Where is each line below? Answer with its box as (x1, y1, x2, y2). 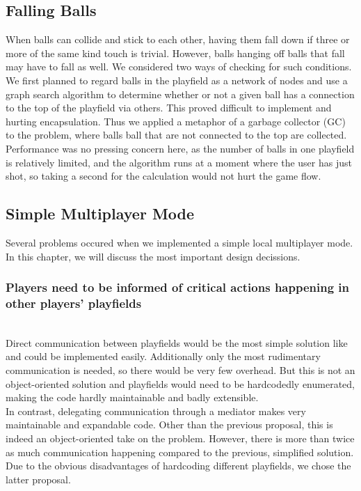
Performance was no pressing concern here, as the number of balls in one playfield (6, 141, 355, 155)
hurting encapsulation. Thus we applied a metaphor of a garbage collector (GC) (6, 114, 346, 128)
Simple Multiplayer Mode (6, 203, 195, 224)
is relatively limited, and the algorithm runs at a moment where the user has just (6, 155, 352, 169)
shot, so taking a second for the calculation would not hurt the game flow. (6, 169, 321, 183)
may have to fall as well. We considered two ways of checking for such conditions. (6, 59, 352, 74)
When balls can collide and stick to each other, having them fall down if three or (6, 32, 350, 47)
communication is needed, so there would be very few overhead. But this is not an (6, 363, 355, 377)
